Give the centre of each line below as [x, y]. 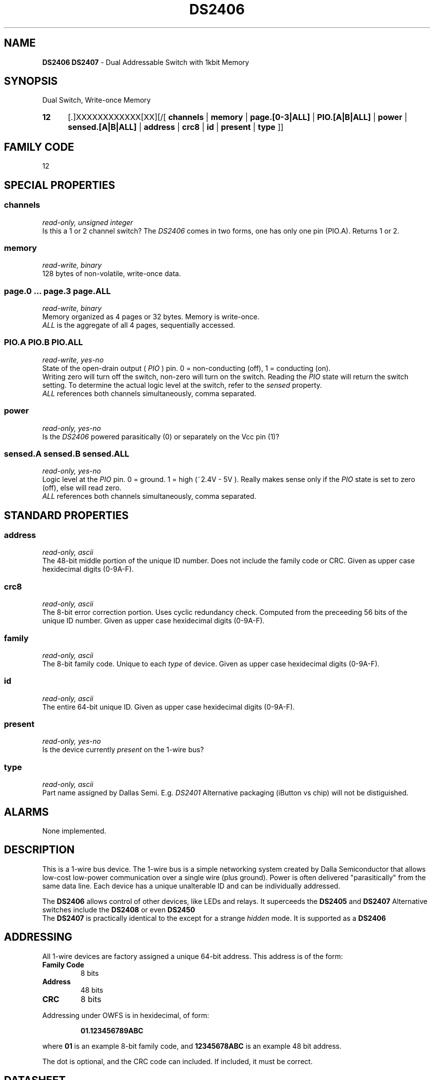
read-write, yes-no [73, 360]
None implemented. [74, 831]
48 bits [92, 990]
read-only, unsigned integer [88, 222]
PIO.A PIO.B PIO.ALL [44, 342]
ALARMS [27, 812]
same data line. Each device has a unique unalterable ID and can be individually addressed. [191, 886]
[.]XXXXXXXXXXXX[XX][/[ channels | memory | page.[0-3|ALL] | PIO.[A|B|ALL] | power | [237, 117]
